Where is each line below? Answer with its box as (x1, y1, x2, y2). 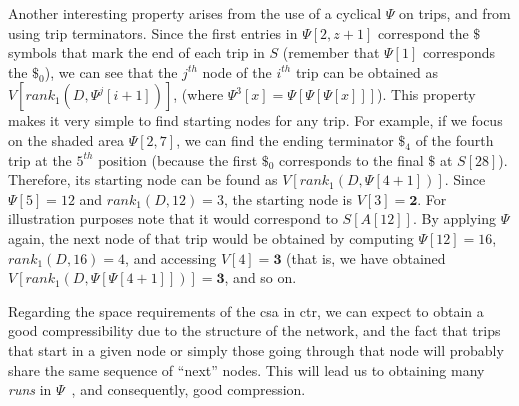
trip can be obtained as (295, 61, 438, 82)
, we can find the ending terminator (176, 129, 394, 150)
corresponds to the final (279, 149, 424, 170)
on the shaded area (8, 129, 125, 150)
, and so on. (224, 267, 297, 288)
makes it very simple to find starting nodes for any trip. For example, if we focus (8, 110, 503, 131)
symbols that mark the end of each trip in (8, 42, 265, 63)
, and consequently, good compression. (71, 379, 306, 400)
